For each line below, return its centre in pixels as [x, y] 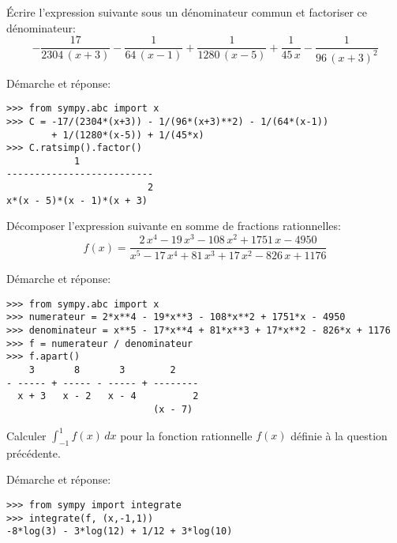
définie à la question [339, 435]
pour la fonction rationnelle [186, 435]
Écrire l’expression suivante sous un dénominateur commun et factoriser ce [187, 12]
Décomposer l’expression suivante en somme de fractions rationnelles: [174, 226]
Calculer [26, 435]
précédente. [34, 452]
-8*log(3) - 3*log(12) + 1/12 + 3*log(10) [120, 532]
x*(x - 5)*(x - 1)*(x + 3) [77, 200]
